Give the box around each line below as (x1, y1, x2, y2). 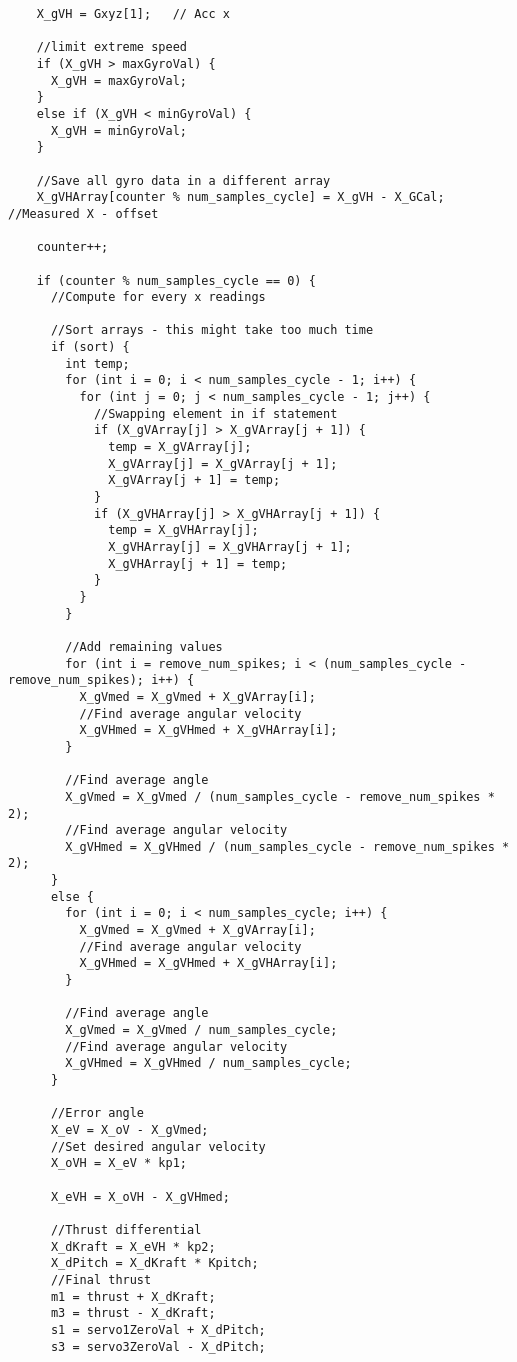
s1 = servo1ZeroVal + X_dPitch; (50, 1322, 266, 1337)
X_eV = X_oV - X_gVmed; (50, 1122, 209, 1137)
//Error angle (50, 1106, 145, 1121)
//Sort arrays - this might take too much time (50, 323, 374, 338)
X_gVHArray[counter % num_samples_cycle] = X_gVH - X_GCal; (36, 190, 445, 205)
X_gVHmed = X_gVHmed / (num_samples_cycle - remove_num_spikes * (65, 839, 510, 854)
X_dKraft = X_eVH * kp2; (50, 1239, 216, 1254)
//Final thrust (50, 1272, 152, 1287)
